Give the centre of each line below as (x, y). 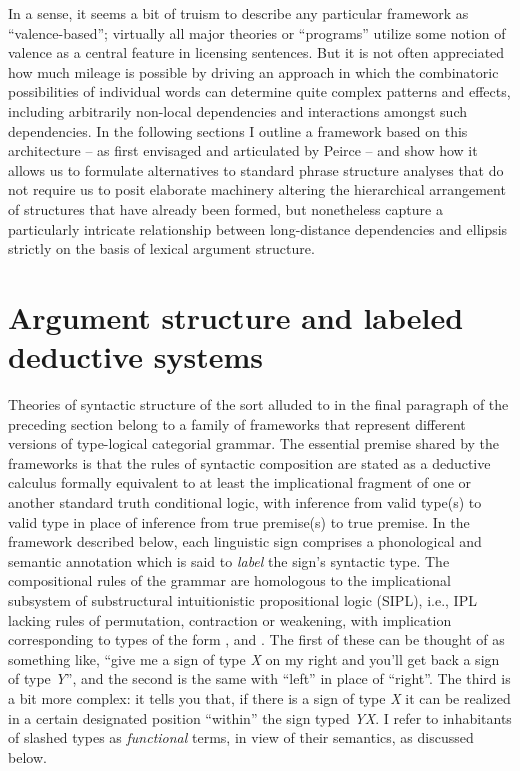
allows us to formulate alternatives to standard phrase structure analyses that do (256, 169)
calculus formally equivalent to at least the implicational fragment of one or (240, 482)
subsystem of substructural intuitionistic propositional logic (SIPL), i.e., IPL (242, 599)
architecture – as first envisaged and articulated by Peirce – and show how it (243, 150)
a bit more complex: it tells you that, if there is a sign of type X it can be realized (259, 697)
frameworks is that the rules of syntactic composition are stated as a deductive (249, 462)
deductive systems (135, 356)
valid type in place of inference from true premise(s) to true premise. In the (239, 521)
